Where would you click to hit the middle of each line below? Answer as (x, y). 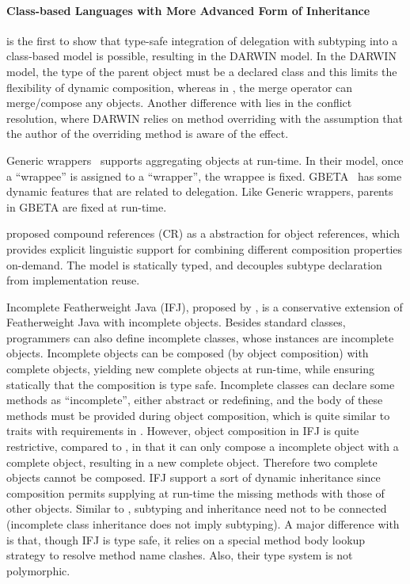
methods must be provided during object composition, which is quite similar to (198, 415)
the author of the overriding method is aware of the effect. (148, 134)
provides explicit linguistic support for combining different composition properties (205, 248)
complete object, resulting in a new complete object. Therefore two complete (192, 462)
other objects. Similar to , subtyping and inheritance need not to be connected (197, 508)
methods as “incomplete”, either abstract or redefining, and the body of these (195, 400)
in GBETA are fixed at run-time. (87, 206)
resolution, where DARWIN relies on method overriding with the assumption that (205, 118)
